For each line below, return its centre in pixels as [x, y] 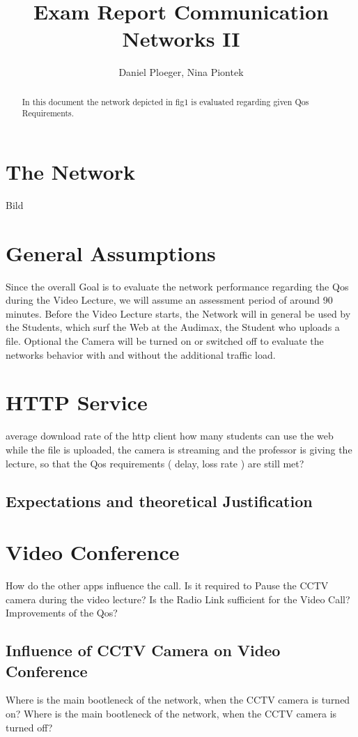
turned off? [29, 727]
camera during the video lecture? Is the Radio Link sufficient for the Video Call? [178, 599]
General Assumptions [111, 253]
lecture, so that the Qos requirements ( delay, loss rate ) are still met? [155, 463]
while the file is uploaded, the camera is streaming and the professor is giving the [179, 449]
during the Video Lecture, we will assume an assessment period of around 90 [169, 300]
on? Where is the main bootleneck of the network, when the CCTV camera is [171, 714]
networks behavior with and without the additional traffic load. [141, 354]
